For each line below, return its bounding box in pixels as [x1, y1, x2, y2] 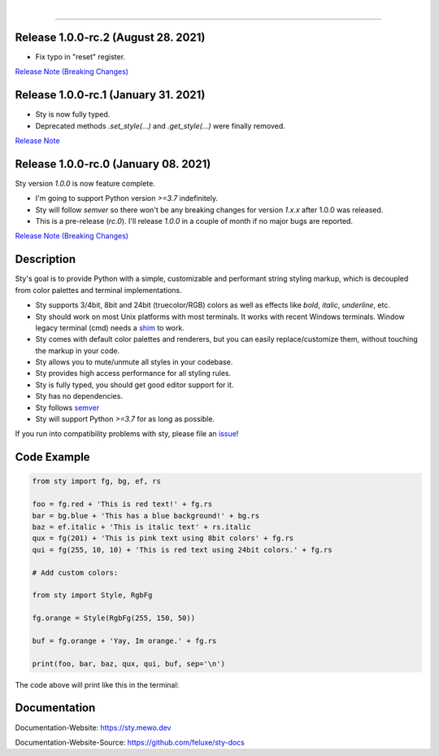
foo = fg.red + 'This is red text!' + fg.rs [32, 500, 213, 509]
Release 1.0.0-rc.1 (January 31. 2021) [15, 88, 206, 102]
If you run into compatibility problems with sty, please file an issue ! [15, 429, 239, 439]
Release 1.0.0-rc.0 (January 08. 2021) [15, 157, 211, 171]
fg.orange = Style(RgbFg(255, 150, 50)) [32, 614, 195, 623]
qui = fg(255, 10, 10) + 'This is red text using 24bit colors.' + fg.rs [32, 545, 333, 554]
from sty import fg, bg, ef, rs [32, 477, 162, 486]
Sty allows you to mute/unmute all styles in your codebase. [35, 357, 233, 367]
